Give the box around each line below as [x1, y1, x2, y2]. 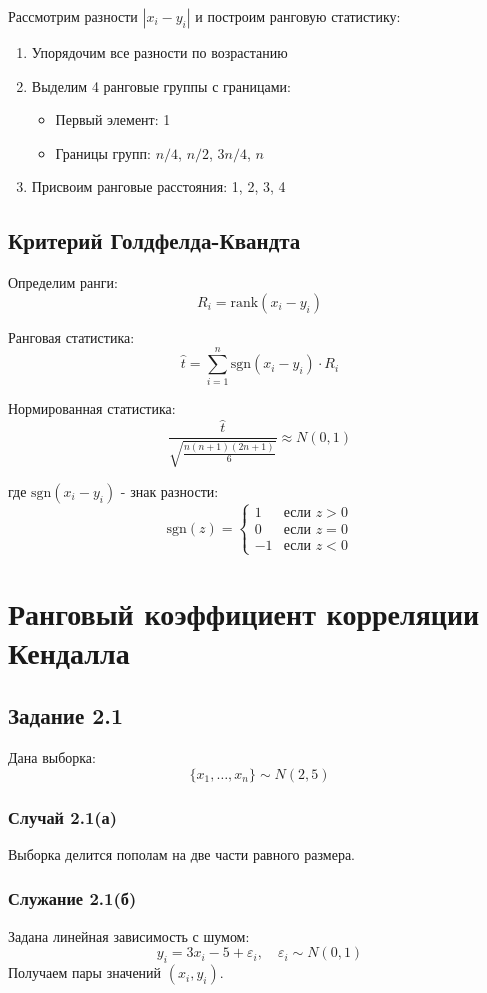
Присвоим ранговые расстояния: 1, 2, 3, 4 [31, 176, 286, 197]
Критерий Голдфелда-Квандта [8, 225, 301, 256]
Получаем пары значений [8, 962, 162, 983]
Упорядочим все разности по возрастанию [31, 42, 288, 62]
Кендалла [8, 631, 130, 672]
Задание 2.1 [8, 700, 124, 731]
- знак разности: [120, 480, 219, 501]
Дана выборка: [8, 747, 96, 768]
